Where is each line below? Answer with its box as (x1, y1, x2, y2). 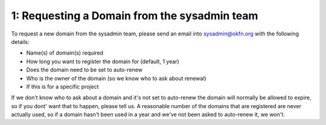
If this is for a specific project (26, 83, 99, 90)
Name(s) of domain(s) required (26, 49, 104, 56)
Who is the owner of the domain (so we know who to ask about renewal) (26, 75, 206, 82)
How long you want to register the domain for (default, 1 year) (26, 58, 179, 65)
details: (11, 38, 30, 45)
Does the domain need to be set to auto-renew (26, 66, 143, 73)
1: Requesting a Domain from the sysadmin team (11, 9, 258, 22)
